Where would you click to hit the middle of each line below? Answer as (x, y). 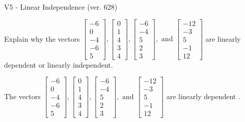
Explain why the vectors (42, 38)
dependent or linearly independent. (59, 64)
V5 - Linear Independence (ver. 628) (61, 7)
